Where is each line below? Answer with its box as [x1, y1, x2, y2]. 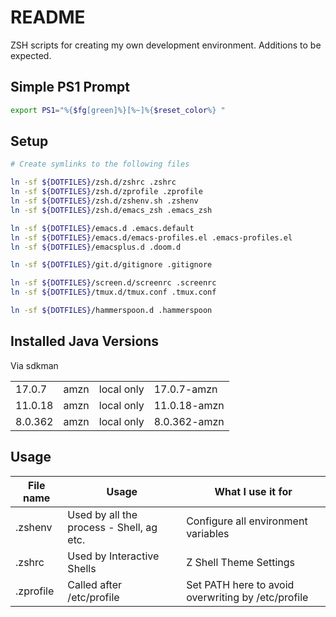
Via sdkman [10, 359, 59, 371]
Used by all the [67, 507, 138, 521]
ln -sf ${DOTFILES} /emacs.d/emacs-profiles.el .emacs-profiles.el [10, 232, 293, 243]
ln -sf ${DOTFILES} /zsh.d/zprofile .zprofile [10, 187, 203, 197]
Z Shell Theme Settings [186, 555, 296, 569]
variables [186, 526, 230, 540]
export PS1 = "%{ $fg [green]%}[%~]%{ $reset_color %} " [10, 105, 226, 115]
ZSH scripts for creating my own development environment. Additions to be [10, 39, 322, 51]
